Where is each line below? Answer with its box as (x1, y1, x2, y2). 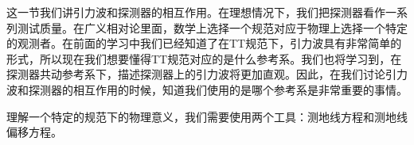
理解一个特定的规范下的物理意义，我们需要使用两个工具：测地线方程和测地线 (6, 108, 408, 124)
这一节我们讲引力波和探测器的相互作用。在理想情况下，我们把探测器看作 (6, 4, 385, 20)
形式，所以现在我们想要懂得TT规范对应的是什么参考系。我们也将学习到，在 (6, 50, 402, 67)
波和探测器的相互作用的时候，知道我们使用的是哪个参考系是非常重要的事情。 (6, 81, 408, 97)
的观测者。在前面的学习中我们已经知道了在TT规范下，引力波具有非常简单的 (6, 35, 402, 52)
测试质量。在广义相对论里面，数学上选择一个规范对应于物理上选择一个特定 (17, 19, 408, 36)
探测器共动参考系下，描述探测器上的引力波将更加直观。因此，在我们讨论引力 (6, 66, 408, 82)
